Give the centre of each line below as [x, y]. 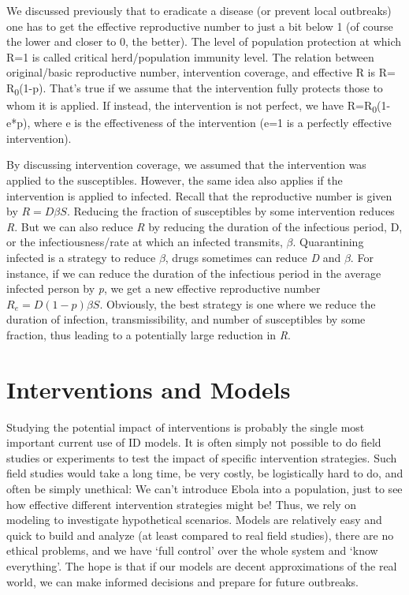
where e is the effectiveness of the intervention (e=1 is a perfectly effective [212, 123]
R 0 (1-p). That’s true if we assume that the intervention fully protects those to [195, 88]
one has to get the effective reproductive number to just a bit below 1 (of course [200, 26]
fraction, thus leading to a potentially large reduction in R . [149, 334]
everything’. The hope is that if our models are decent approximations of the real [202, 566]
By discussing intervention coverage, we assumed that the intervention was [186, 165]
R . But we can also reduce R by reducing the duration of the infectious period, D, [204, 226]
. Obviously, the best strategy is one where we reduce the [238, 303]
